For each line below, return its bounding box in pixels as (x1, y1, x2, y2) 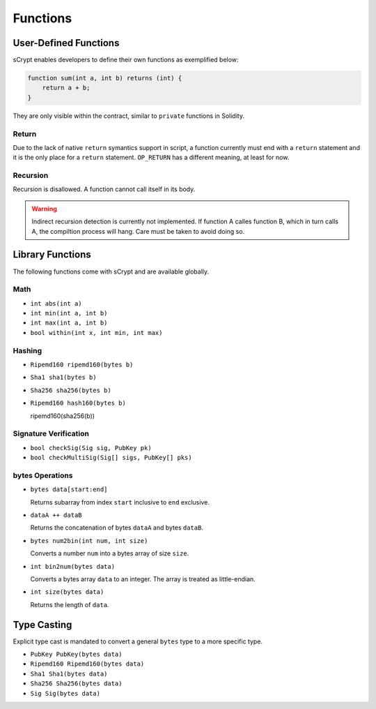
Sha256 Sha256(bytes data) (30, 680, 123, 687)
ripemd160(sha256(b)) (30, 412, 95, 420)
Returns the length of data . (30, 600, 109, 609)
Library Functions (13, 248, 91, 261)
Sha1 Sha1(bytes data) (30, 670, 108, 678)
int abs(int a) (30, 299, 83, 307)
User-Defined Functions (13, 37, 120, 49)
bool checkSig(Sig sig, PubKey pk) (30, 444, 152, 451)
